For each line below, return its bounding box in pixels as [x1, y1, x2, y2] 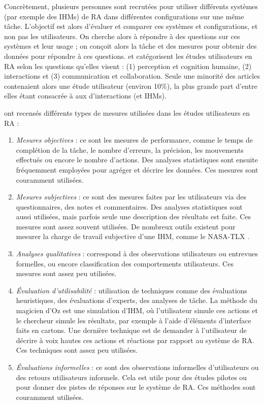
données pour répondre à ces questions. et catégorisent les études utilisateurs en [4, 50, 252, 61]
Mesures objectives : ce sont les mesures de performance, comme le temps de [16, 134, 253, 145]
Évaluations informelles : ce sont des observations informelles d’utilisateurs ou [16, 362, 259, 372]
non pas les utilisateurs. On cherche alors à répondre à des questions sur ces [4, 30, 240, 41]
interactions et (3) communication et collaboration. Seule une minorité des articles [4, 71, 260, 81]
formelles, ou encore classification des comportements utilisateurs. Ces [16, 258, 234, 268]
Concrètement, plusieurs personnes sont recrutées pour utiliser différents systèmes [4, 1, 258, 11]
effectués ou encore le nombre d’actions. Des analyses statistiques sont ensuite [16, 154, 258, 165]
